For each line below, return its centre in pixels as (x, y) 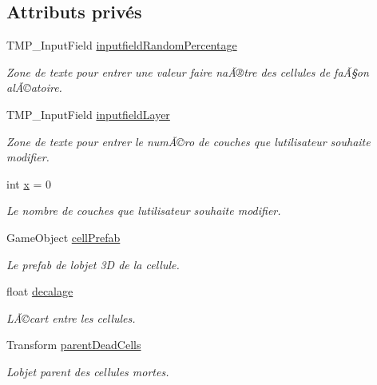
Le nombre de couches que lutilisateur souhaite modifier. (144, 210)
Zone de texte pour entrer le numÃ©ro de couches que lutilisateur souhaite (188, 141)
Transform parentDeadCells (74, 345)
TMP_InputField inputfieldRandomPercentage (122, 45)
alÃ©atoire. (34, 87)
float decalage (40, 291)
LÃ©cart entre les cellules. (71, 318)
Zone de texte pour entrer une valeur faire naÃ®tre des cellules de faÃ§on (188, 71)
